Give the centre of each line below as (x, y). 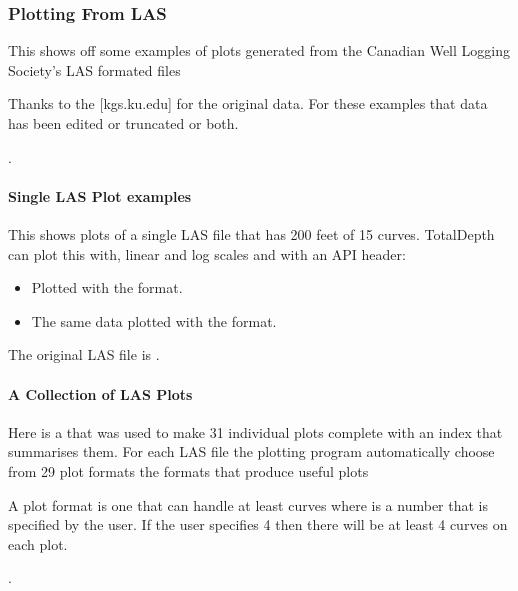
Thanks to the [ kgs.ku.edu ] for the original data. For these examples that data (248, 103)
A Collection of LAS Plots (100, 393)
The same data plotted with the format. (154, 320)
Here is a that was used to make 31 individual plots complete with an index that (255, 431)
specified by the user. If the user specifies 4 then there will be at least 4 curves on (258, 524)
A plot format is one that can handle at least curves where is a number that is (248, 504)
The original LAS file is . (84, 354)
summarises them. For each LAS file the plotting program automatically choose (251, 451)
